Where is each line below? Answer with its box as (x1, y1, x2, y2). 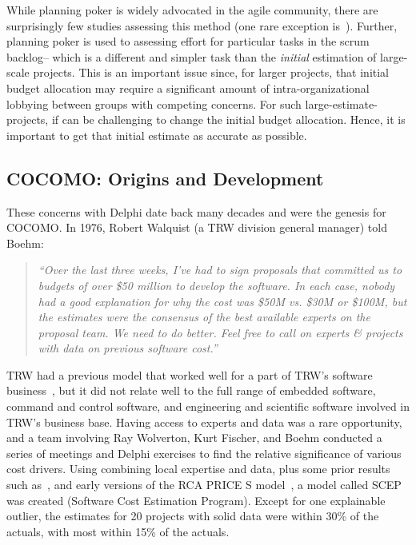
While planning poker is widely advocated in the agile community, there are (6, 2, 378, 18)
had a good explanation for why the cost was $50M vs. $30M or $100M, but (38, 292, 407, 309)
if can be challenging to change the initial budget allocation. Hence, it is (51, 111, 406, 128)
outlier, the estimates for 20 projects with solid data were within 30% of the (6, 507, 379, 524)
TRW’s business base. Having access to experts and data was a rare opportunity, (6, 413, 402, 430)
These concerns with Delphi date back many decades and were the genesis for (6, 203, 386, 220)
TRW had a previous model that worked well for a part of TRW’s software (6, 366, 373, 383)
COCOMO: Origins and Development (6, 165, 324, 190)
